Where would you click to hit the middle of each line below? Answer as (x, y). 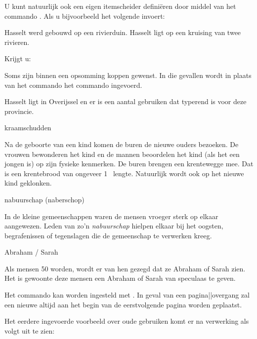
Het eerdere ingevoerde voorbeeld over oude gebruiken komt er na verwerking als (127, 321)
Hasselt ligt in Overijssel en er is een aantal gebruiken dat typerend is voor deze (126, 101)
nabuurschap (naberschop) (44, 199)
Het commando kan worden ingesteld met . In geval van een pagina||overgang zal (127, 295)
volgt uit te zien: (30, 330)
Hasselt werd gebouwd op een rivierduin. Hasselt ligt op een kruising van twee (123, 32)
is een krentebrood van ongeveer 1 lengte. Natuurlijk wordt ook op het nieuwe (124, 173)
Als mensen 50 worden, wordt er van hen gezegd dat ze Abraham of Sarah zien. (125, 268)
